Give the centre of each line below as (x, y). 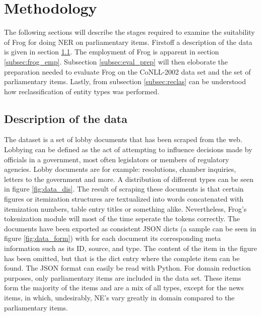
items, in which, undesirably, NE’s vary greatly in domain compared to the (119, 297)
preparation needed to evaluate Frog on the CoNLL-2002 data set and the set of (127, 71)
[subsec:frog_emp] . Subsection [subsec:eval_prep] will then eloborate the (116, 61)
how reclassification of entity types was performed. (82, 91)
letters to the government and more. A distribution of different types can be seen (129, 179)
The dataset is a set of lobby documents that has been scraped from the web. (123, 139)
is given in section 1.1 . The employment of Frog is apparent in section (112, 52)
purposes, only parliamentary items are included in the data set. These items (123, 277)
